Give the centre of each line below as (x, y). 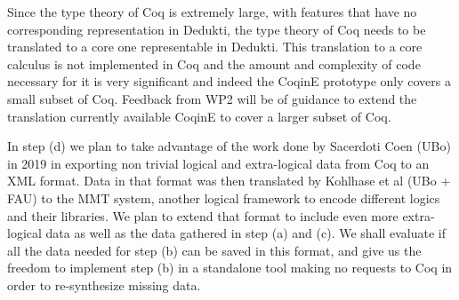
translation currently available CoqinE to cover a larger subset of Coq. (199, 116)
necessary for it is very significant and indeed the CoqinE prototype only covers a (229, 81)
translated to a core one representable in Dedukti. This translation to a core (215, 47)
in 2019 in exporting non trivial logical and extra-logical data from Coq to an (218, 163)
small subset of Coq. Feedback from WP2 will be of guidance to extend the (212, 98)
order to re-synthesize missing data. (104, 284)
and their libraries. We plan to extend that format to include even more (203, 215)
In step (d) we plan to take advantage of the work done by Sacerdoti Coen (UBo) (229, 146)
